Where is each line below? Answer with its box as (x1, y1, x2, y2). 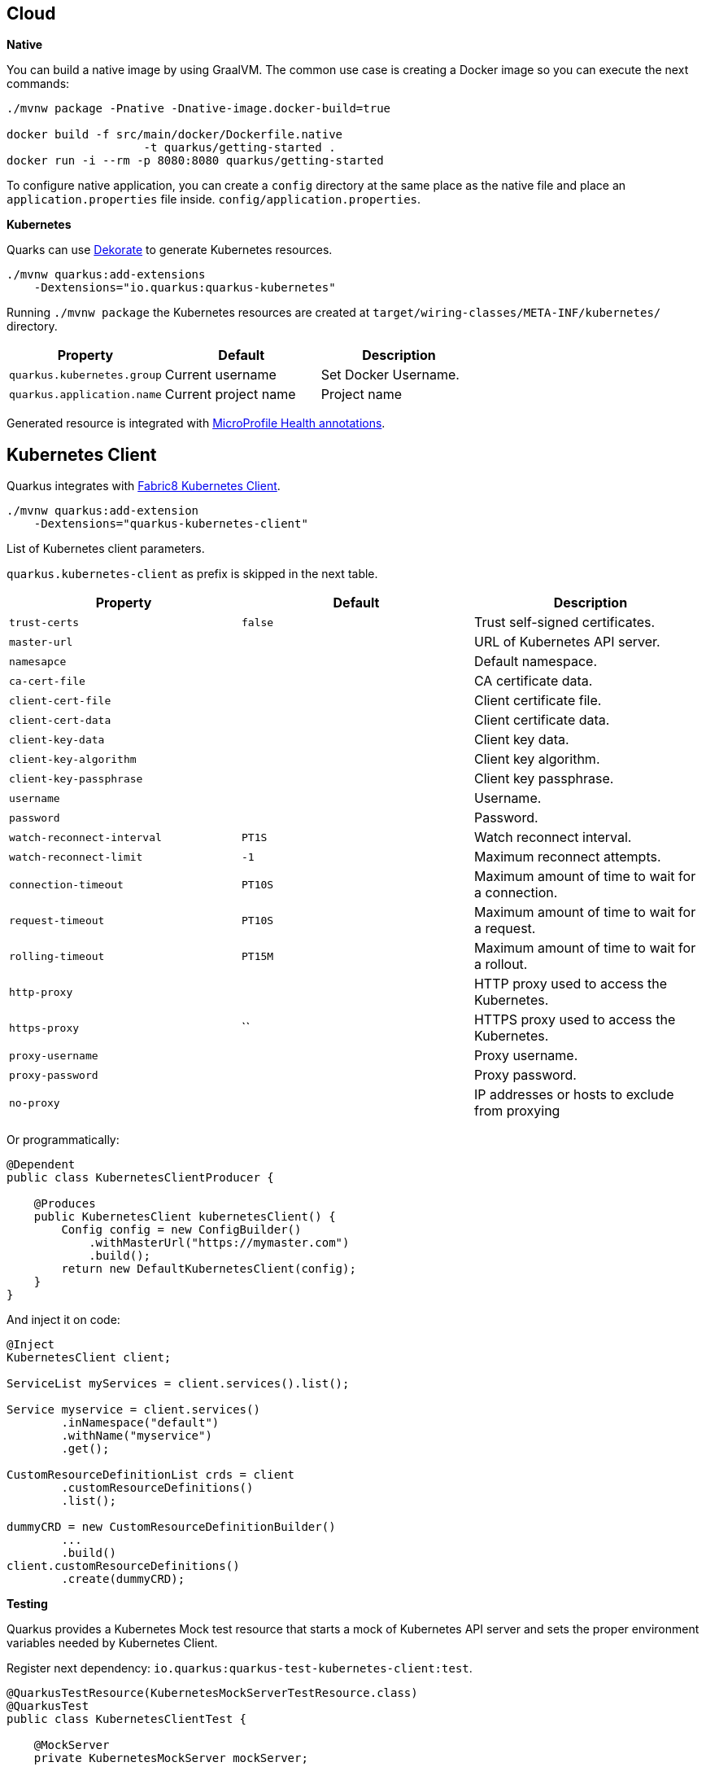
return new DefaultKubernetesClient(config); (61, 1262, 356, 1276)
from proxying (473, 1102, 560, 1120)
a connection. (473, 884, 558, 901)
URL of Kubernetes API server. (473, 633, 660, 651)
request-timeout (9, 914, 105, 927)
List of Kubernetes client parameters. (7, 541, 205, 556)
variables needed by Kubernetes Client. (7, 1636, 218, 1650)
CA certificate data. (473, 673, 593, 690)
